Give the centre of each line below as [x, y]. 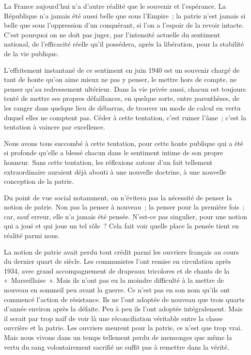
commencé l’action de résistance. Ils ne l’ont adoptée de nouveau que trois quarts [124, 299]
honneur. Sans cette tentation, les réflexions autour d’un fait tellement [108, 162]
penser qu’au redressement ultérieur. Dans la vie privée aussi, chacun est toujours [125, 89]
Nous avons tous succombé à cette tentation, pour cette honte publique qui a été [124, 143]
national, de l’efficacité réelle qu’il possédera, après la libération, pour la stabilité [124, 44]
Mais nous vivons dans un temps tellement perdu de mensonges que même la [118, 337]
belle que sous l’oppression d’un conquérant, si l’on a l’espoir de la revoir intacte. [124, 25]
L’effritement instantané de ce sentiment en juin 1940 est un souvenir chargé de [122, 70]
